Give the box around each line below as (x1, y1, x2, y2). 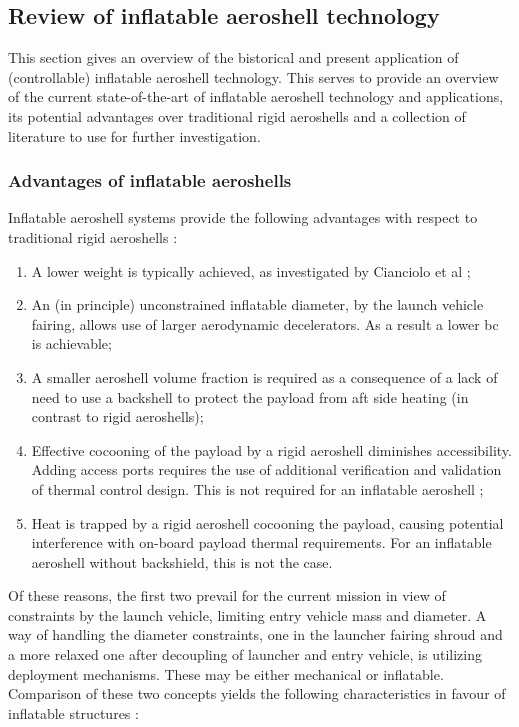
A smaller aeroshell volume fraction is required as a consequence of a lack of (31, 366, 498, 387)
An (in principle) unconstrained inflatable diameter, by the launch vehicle (31, 294, 484, 315)
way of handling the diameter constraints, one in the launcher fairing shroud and (8, 624, 503, 645)
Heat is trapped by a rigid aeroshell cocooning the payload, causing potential (31, 512, 504, 533)
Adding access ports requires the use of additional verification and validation (31, 459, 502, 480)
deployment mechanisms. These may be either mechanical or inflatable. (8, 663, 444, 684)
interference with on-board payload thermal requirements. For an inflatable (31, 532, 492, 553)
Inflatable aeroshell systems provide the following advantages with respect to (8, 207, 478, 228)
